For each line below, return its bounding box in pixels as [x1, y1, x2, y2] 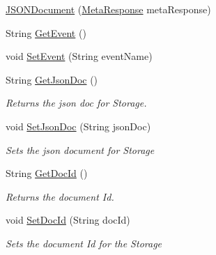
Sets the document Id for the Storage [6, 235, 162, 250]
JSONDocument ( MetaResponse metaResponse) [6, 2, 211, 16]
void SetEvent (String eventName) [6, 49, 153, 63]
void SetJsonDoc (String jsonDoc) [6, 118, 151, 133]
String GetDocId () [6, 166, 88, 180]
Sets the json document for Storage [6, 142, 155, 157]
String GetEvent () [6, 25, 86, 40]
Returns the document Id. [6, 189, 114, 203]
